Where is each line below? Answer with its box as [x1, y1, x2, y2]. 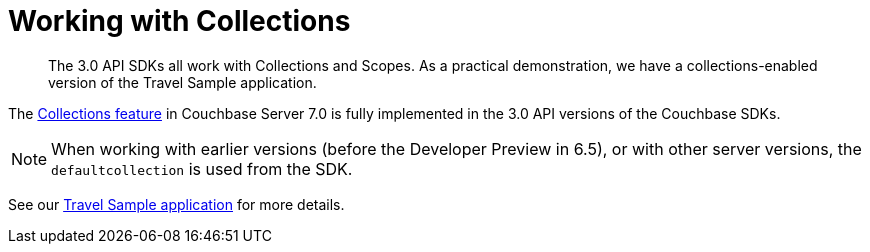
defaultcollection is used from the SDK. [51, 158, 353, 179]
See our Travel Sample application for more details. [8, 195, 345, 213]
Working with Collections [8, 4, 351, 38]
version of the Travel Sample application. [48, 73, 317, 91]
